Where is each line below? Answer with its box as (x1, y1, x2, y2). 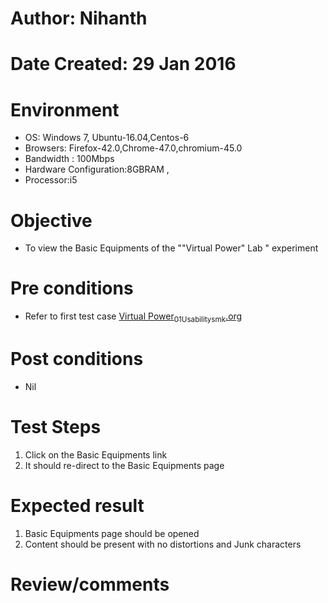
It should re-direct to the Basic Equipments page (24, 459, 225, 471)
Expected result (10, 495, 145, 517)
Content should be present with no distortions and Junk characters (24, 538, 302, 550)
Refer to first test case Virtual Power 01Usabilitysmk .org (24, 310, 243, 324)
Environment (10, 98, 120, 121)
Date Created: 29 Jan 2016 (10, 53, 237, 76)
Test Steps (10, 416, 102, 439)
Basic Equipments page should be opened (24, 527, 200, 539)
